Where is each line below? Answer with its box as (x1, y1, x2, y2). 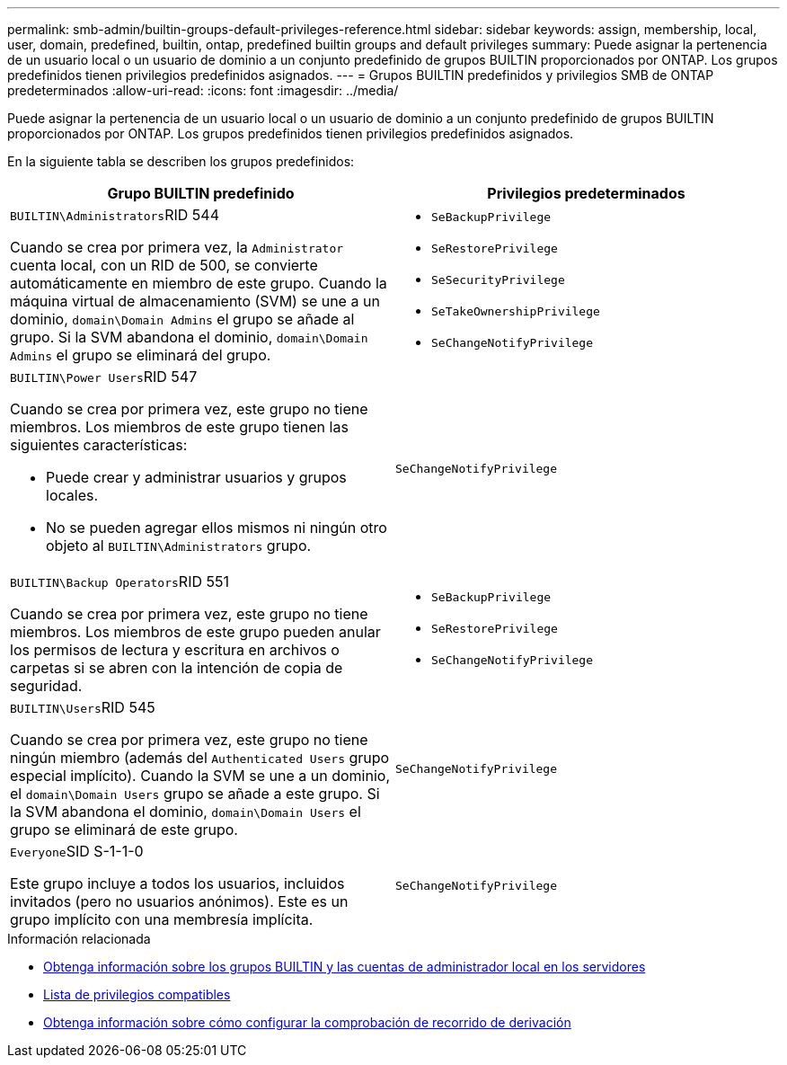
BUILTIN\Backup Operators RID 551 (10, 572, 229, 590)
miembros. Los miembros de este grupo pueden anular (10, 623, 381, 641)
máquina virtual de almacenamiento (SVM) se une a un (10, 292, 380, 310)
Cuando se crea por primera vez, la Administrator (10, 238, 344, 256)
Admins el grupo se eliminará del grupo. (10, 346, 271, 364)
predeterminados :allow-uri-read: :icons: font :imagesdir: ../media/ (7, 83, 399, 98)
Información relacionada (7, 931, 151, 946)
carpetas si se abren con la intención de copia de (10, 659, 343, 677)
